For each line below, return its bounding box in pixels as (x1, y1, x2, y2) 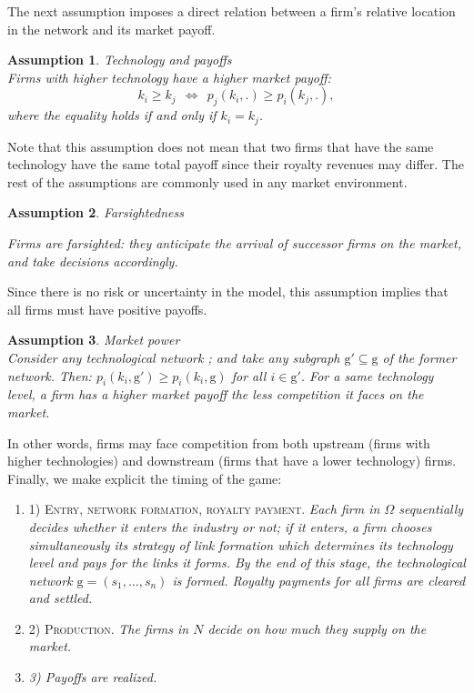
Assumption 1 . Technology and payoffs (7, 50, 232, 69)
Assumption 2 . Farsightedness (7, 203, 184, 222)
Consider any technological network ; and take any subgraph (7, 347, 340, 367)
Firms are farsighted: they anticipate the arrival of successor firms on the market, (7, 234, 462, 252)
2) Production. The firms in (28, 618, 189, 638)
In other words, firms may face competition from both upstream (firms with (7, 433, 430, 452)
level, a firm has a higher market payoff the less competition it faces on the (7, 385, 424, 404)
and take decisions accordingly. (7, 251, 178, 270)
